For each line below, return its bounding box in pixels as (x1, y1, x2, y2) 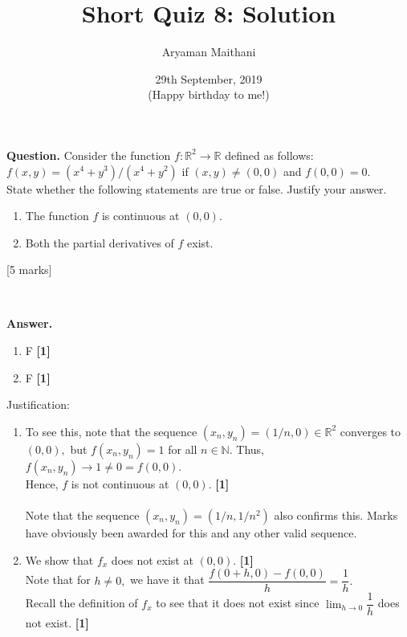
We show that (25, 551, 94, 568)
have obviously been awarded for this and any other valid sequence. (25, 525, 357, 541)
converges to (340, 423, 401, 439)
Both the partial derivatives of (25, 234, 174, 251)
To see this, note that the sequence (25, 423, 197, 439)
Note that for (25, 571, 91, 588)
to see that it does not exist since (156, 594, 319, 611)
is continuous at (101, 207, 180, 224)
